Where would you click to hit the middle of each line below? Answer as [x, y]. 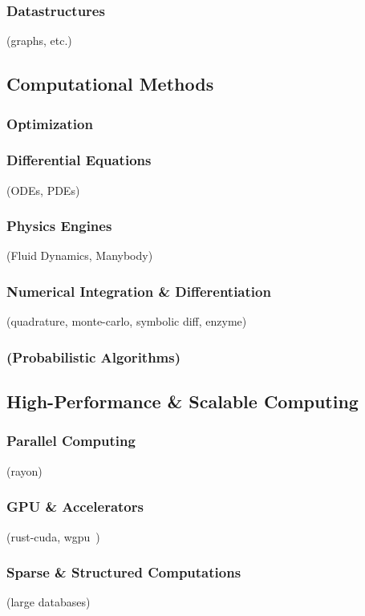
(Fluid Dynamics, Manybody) [80, 255]
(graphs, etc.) [39, 41]
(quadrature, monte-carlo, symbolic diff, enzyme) [127, 321]
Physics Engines [59, 226]
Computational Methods [110, 84]
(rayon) [24, 470]
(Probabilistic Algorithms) [94, 357]
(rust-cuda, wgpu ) [53, 536]
